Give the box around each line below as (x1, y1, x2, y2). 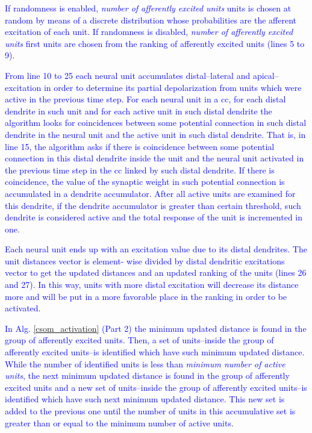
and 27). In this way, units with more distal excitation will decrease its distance (5, 278, 299, 291)
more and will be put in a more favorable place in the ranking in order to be (5, 290, 287, 302)
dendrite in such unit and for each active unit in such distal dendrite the (5, 104, 272, 117)
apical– (252, 69, 279, 81)
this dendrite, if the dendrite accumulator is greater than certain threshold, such (5, 199, 301, 211)
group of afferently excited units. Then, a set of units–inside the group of (5, 334, 274, 346)
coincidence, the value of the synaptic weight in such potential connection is (5, 175, 285, 188)
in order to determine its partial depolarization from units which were (43, 81, 302, 93)
